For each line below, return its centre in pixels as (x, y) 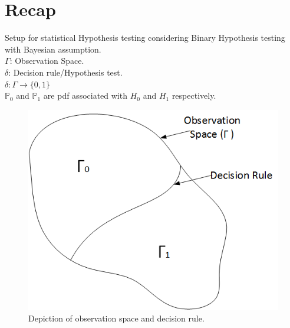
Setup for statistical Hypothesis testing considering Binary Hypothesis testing (145, 38)
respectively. (194, 95)
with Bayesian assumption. (53, 49)
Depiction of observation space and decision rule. (116, 318)
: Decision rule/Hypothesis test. (65, 72)
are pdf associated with (85, 95)
